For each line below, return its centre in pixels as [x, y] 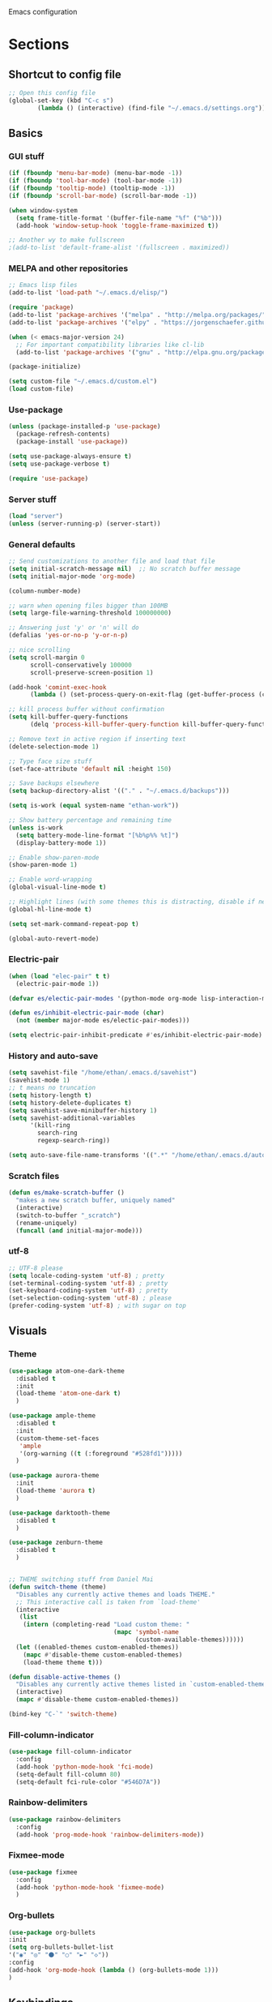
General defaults [42, 544]
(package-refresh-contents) [63, 434]
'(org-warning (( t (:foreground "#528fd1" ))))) [101, 1453]
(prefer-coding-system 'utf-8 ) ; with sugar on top [97, 1306]
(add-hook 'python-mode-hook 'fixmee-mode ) [90, 1887]
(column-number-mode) [45, 591]
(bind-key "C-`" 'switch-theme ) [63, 1714]
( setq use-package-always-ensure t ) [70, 457]
